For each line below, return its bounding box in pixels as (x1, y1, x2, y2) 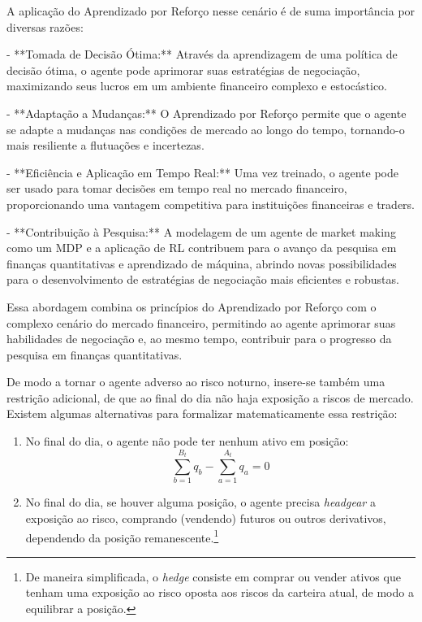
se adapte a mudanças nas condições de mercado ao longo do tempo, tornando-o (6, 120, 405, 137)
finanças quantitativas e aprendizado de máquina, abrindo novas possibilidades (6, 254, 397, 272)
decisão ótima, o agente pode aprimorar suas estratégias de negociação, (6, 61, 360, 78)
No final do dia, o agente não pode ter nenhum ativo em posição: (25, 433, 349, 450)
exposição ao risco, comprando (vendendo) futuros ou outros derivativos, (25, 510, 386, 527)
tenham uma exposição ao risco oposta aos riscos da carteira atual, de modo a (25, 584, 414, 601)
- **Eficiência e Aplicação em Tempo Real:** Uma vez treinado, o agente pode (6, 163, 398, 181)
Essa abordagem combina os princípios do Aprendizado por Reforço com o (6, 298, 377, 315)
